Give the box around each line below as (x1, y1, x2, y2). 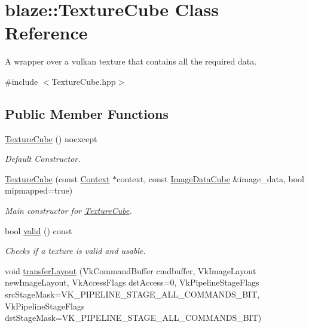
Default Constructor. (5, 152, 81, 165)
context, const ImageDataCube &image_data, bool (117, 172, 304, 185)
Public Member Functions (5, 104, 169, 122)
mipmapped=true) (5, 184, 73, 197)
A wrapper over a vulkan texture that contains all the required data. (5, 55, 257, 68)
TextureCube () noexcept (5, 132, 97, 145)
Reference (5, 20, 88, 45)
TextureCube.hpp (51, 75, 116, 87)
